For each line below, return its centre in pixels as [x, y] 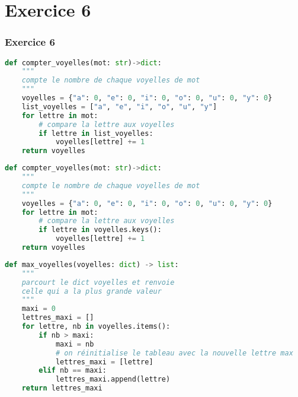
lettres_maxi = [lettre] [104, 362]
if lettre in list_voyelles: [96, 133]
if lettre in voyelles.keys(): [100, 230]
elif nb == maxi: [73, 371]
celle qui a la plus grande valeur [92, 291]
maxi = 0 [39, 309]
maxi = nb [75, 344]
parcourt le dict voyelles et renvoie [98, 282]
